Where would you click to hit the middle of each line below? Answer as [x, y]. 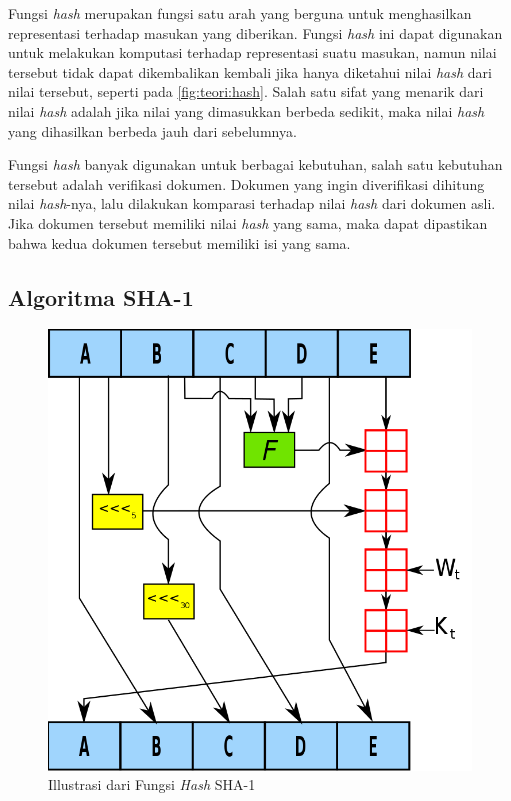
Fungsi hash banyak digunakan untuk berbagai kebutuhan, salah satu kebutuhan [255, 164]
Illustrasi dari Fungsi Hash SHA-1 [152, 784]
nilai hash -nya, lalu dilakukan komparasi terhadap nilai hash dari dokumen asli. [252, 203]
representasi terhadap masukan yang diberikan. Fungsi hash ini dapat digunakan [255, 32]
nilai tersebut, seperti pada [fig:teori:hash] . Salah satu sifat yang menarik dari [246, 91]
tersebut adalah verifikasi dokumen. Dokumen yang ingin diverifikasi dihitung [246, 183]
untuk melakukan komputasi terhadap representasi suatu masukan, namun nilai [252, 52]
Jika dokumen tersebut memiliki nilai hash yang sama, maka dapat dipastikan [248, 222]
